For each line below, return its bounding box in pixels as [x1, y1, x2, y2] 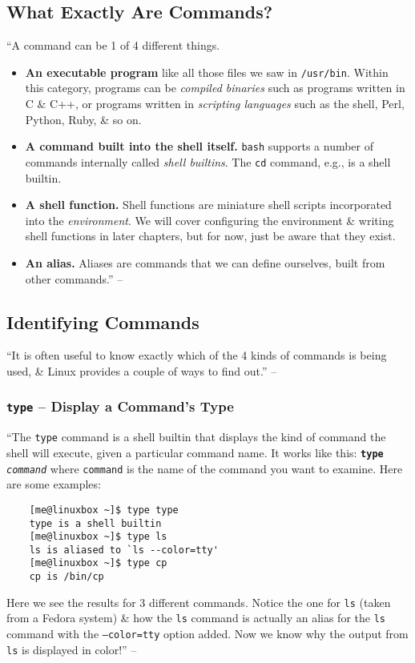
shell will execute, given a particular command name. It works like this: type [6, 444, 384, 460]
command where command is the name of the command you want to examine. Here [6, 460, 403, 476]
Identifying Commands [6, 309, 199, 334]
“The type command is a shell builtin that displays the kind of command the [6, 428, 386, 445]
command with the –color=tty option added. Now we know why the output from [6, 625, 409, 642]
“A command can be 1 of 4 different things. [6, 37, 220, 54]
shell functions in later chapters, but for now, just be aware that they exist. [25, 227, 396, 244]
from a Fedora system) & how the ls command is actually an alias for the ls [6, 609, 385, 626]
